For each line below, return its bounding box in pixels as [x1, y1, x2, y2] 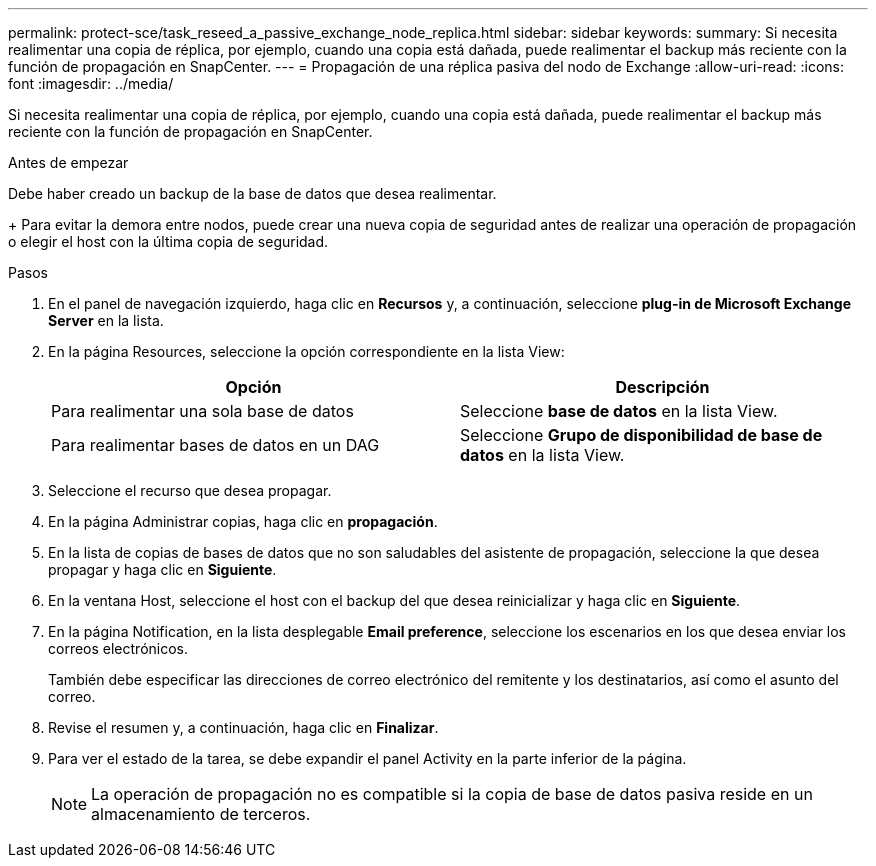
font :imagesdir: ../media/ [8, 75, 174, 92]
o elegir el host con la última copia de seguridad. [8, 233, 329, 250]
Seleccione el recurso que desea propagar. [48, 482, 332, 499]
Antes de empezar [8, 154, 129, 171]
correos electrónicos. [48, 640, 189, 657]
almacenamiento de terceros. [91, 804, 311, 824]
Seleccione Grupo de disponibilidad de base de [460, 425, 823, 445]
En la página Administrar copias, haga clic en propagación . [48, 513, 438, 530]
